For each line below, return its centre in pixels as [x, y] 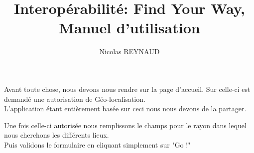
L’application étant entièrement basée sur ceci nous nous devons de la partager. [125, 109]
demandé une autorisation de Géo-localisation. [75, 99]
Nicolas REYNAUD [129, 51]
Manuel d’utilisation [129, 28]
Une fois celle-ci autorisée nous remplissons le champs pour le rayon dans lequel [125, 125]
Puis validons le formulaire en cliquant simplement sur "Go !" [97, 144]
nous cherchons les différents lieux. [57, 135]
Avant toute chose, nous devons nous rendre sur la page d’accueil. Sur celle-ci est [127, 89]
